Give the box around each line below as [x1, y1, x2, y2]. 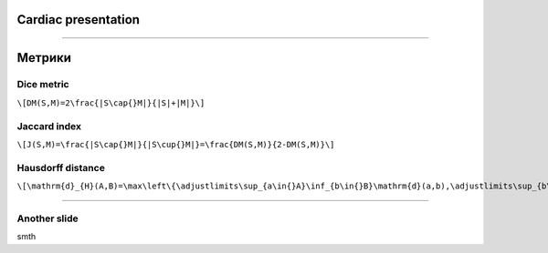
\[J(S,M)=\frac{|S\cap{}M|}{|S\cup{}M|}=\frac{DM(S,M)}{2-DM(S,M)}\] [16, 139, 335, 149]
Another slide [16, 212, 79, 225]
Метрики [16, 50, 72, 66]
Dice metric [16, 78, 69, 91]
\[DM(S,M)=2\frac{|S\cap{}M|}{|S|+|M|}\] [16, 97, 205, 108]
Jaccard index [16, 119, 82, 132]
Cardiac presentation [16, 12, 141, 27]
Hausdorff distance [16, 161, 105, 174]
